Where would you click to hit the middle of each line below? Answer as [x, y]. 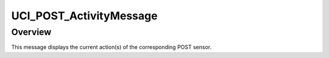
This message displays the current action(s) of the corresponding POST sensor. [111, 47]
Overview [31, 32]
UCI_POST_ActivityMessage [84, 16]
